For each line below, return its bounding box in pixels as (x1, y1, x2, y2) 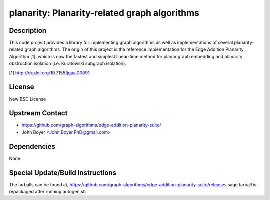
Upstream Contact (9, 109, 68, 117)
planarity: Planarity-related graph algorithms (9, 7, 200, 18)
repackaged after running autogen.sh (9, 189, 86, 195)
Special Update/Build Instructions (9, 168, 117, 177)
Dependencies (9, 142, 56, 151)
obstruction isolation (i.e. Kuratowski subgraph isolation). (9, 60, 127, 67)
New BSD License (9, 96, 46, 102)
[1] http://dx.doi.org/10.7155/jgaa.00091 (9, 70, 90, 76)
